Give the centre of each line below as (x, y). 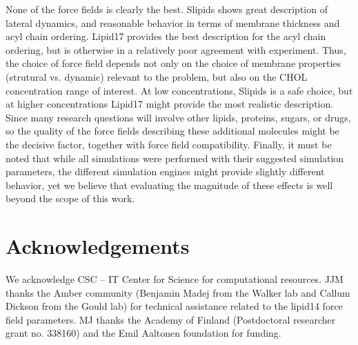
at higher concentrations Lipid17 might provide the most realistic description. (170, 104)
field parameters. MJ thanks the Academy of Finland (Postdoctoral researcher (171, 319)
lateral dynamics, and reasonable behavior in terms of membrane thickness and (173, 22)
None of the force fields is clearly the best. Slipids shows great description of (167, 9)
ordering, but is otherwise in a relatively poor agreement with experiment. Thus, (176, 49)
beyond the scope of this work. (70, 198)
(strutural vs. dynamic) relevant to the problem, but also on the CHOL (157, 76)
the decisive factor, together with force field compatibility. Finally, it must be (169, 144)
